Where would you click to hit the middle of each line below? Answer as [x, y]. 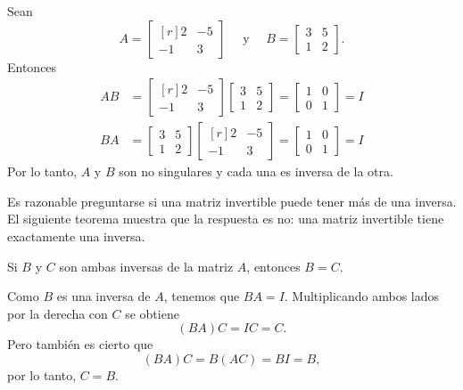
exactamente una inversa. [76, 236]
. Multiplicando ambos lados [362, 296]
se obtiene [152, 313]
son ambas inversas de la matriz [146, 266]
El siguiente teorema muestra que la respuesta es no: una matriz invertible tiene [226, 219]
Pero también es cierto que [80, 344]
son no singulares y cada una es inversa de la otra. [256, 171]
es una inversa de [103, 296]
